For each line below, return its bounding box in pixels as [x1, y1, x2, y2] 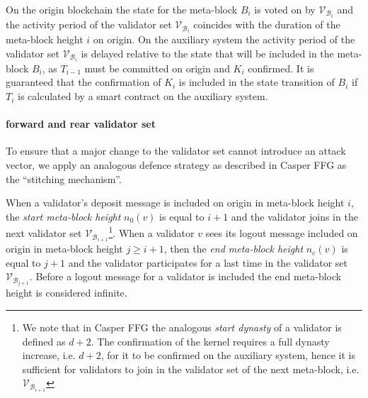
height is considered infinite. [6, 285, 127, 300]
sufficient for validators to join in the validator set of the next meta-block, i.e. [22, 361, 360, 376]
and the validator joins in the [231, 209, 358, 223]
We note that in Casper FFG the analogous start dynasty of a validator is [22, 320, 342, 335]
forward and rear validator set [6, 116, 156, 131]
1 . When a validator [108, 223, 195, 241]
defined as [22, 333, 66, 348]
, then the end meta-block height [163, 241, 304, 256]
